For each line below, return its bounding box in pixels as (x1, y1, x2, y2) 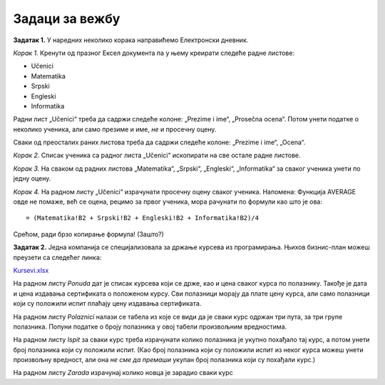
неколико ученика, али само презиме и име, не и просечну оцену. (13, 125, 217, 134)
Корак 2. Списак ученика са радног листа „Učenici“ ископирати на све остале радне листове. (13, 151, 301, 160)
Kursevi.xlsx (13, 266, 49, 274)
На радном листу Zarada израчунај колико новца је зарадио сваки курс (13, 369, 233, 377)
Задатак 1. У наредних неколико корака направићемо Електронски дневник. (13, 36, 249, 44)
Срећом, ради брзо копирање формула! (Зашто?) (13, 229, 164, 239)
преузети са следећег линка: (13, 253, 102, 261)
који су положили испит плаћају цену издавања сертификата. (13, 299, 202, 308)
